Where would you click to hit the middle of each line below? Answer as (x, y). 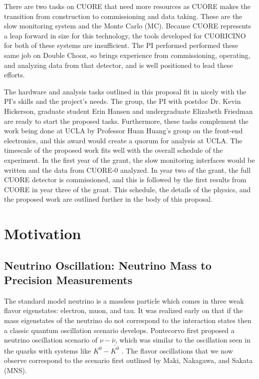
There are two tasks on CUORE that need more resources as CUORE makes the (128, 6)
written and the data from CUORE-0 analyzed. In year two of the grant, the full (128, 170)
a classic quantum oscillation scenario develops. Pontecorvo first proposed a (119, 330)
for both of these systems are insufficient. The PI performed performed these (121, 45)
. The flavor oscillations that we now (177, 350)
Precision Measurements (68, 280)
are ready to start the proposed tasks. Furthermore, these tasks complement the (126, 121)
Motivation (43, 233)
